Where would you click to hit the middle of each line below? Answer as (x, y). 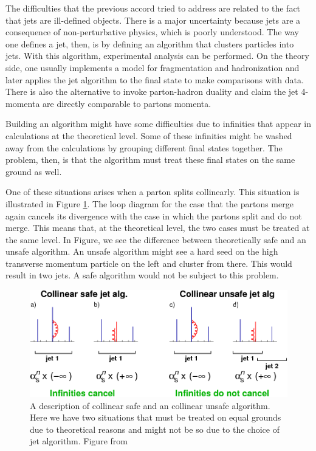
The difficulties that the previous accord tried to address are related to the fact (153, 8)
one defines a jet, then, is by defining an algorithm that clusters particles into (150, 43)
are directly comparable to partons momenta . (127, 103)
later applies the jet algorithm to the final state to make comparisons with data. (155, 79)
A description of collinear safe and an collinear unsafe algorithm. (150, 405)
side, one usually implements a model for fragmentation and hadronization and (153, 67)
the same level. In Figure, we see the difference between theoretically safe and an (156, 239)
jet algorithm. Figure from (79, 441)
